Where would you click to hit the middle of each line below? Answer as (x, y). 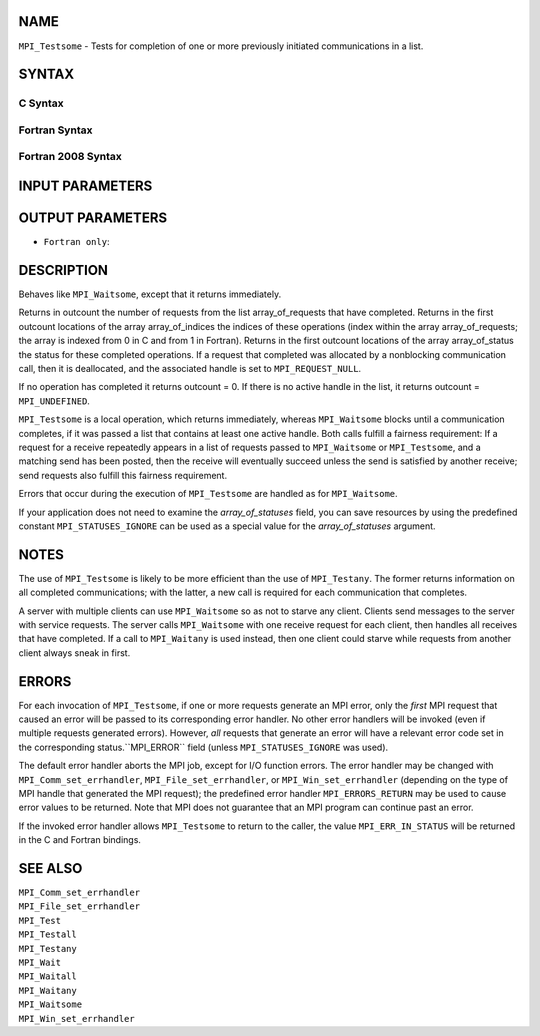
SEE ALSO (50, 868)
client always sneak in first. (74, 652)
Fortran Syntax (55, 130)
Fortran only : (76, 242)
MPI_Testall (47, 934)
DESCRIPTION (63, 270)
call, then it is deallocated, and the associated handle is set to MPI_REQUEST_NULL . (190, 368)
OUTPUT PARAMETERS (93, 218)
